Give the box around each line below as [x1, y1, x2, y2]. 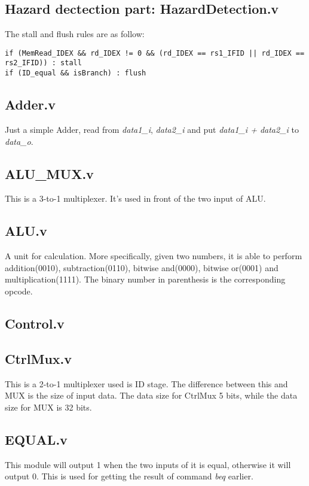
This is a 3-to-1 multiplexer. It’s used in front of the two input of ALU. [5, 192, 266, 205]
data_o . [5, 135, 33, 147]
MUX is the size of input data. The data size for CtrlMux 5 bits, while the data [5, 389, 298, 402]
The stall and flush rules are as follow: [5, 28, 145, 40]
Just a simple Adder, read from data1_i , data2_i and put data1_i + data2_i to [5, 123, 299, 135]
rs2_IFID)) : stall [5, 59, 82, 68]
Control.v [5, 314, 65, 332]
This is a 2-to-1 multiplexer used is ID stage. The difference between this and [5, 377, 288, 390]
